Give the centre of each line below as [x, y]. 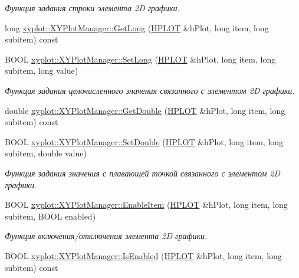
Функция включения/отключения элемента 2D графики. [106, 236]
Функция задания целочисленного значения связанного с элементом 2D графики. [150, 90]
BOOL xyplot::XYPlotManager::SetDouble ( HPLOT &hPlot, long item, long [144, 141]
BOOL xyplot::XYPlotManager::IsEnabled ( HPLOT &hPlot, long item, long [143, 255]
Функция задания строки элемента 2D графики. [92, 8]
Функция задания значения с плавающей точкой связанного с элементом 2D [143, 173]
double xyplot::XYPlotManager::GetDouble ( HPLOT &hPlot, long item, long [145, 110]
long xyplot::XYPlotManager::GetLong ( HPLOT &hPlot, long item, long [137, 27]
